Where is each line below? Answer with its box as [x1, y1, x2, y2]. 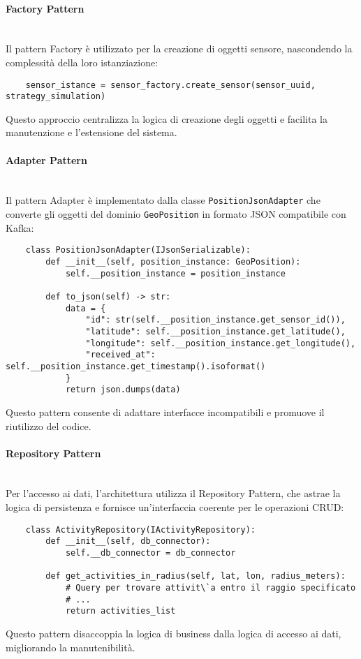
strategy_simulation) [6, 91, 106, 102]
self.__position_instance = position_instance [65, 268, 286, 279]
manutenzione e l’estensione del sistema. [6, 125, 177, 140]
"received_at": [85, 350, 156, 360]
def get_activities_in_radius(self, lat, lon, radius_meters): [45, 571, 346, 582]
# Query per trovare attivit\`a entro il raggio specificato [65, 582, 356, 593]
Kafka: [6, 220, 34, 235]
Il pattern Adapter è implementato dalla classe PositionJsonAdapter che [6, 193, 321, 207]
